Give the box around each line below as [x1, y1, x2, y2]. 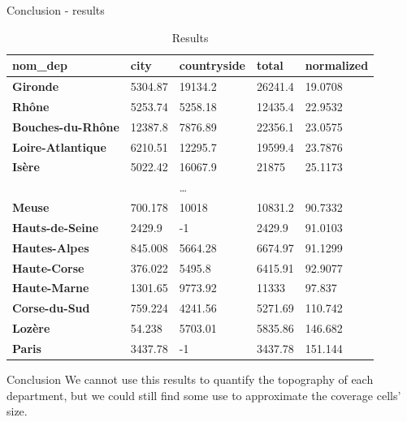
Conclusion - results [6, 2, 105, 18]
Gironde [12, 78, 59, 95]
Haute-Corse [12, 259, 84, 276]
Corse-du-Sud [12, 299, 90, 316]
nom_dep [12, 57, 67, 74]
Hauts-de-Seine [12, 218, 99, 235]
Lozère [12, 320, 50, 337]
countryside [179, 57, 245, 74]
